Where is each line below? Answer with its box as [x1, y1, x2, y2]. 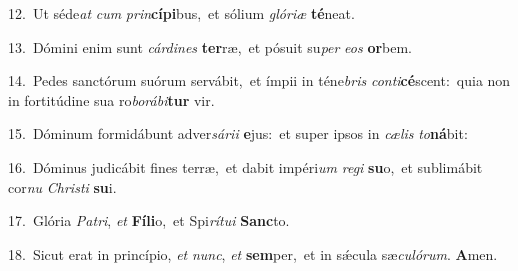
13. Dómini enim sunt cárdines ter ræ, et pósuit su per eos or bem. [8, 36, 413, 57]
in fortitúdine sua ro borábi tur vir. [8, 89, 215, 110]
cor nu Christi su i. [8, 176, 117, 197]
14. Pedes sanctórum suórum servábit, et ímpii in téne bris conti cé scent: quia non [8, 70, 511, 91]
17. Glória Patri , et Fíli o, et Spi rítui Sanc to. [8, 210, 290, 231]
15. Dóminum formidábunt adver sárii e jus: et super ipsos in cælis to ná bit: [8, 123, 468, 144]
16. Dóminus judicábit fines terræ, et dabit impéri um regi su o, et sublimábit [8, 156, 483, 177]
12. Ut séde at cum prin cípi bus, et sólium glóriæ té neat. [8, 3, 355, 23]
